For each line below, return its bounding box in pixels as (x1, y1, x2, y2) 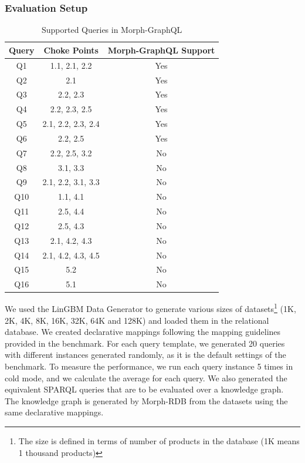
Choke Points (43, 43, 99, 56)
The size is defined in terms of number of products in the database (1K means (18, 435, 300, 447)
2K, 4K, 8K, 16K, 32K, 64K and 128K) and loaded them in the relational (5, 314, 269, 326)
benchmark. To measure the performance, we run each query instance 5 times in (5, 360, 293, 373)
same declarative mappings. (5, 406, 104, 418)
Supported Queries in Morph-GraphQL (41, 24, 182, 36)
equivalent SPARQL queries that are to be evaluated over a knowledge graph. (5, 383, 284, 395)
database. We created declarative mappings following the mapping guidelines (5, 326, 281, 338)
